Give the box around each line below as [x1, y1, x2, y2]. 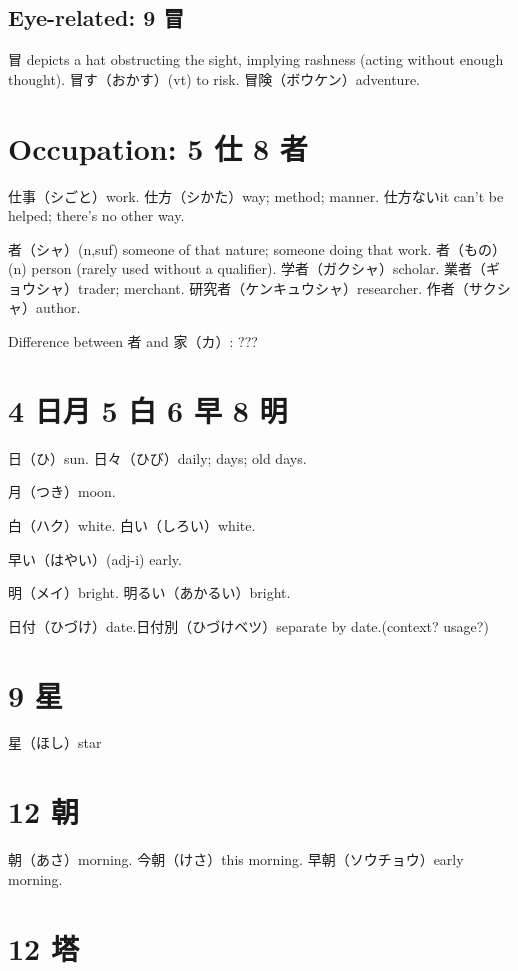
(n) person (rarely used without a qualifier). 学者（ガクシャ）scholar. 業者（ [8, 258, 487, 279]
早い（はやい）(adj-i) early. [8, 548, 182, 569]
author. [35, 297, 81, 318]
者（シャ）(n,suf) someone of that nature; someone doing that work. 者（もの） [8, 238, 507, 259]
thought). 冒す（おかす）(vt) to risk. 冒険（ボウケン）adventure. [8, 68, 420, 89]
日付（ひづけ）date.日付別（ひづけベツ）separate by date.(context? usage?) [8, 615, 489, 636]
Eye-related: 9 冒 [8, 2, 185, 33]
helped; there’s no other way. [8, 205, 185, 226]
